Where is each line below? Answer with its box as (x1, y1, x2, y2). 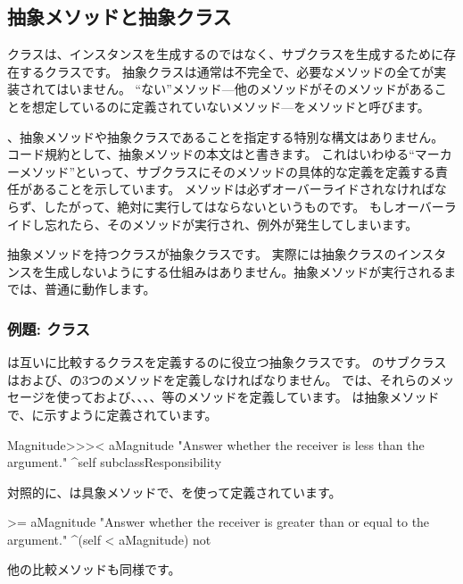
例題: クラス (7, 317, 90, 339)
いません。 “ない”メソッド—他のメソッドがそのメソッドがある (69, 79, 434, 98)
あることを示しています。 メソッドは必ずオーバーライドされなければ (31, 179, 434, 198)
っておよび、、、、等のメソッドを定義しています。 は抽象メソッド (69, 388, 440, 406)
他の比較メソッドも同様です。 (7, 560, 181, 579)
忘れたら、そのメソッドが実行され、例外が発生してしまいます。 (44, 214, 418, 233)
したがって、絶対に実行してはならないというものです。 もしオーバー (43, 196, 444, 215)
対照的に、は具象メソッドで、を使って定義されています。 (7, 482, 342, 501)
